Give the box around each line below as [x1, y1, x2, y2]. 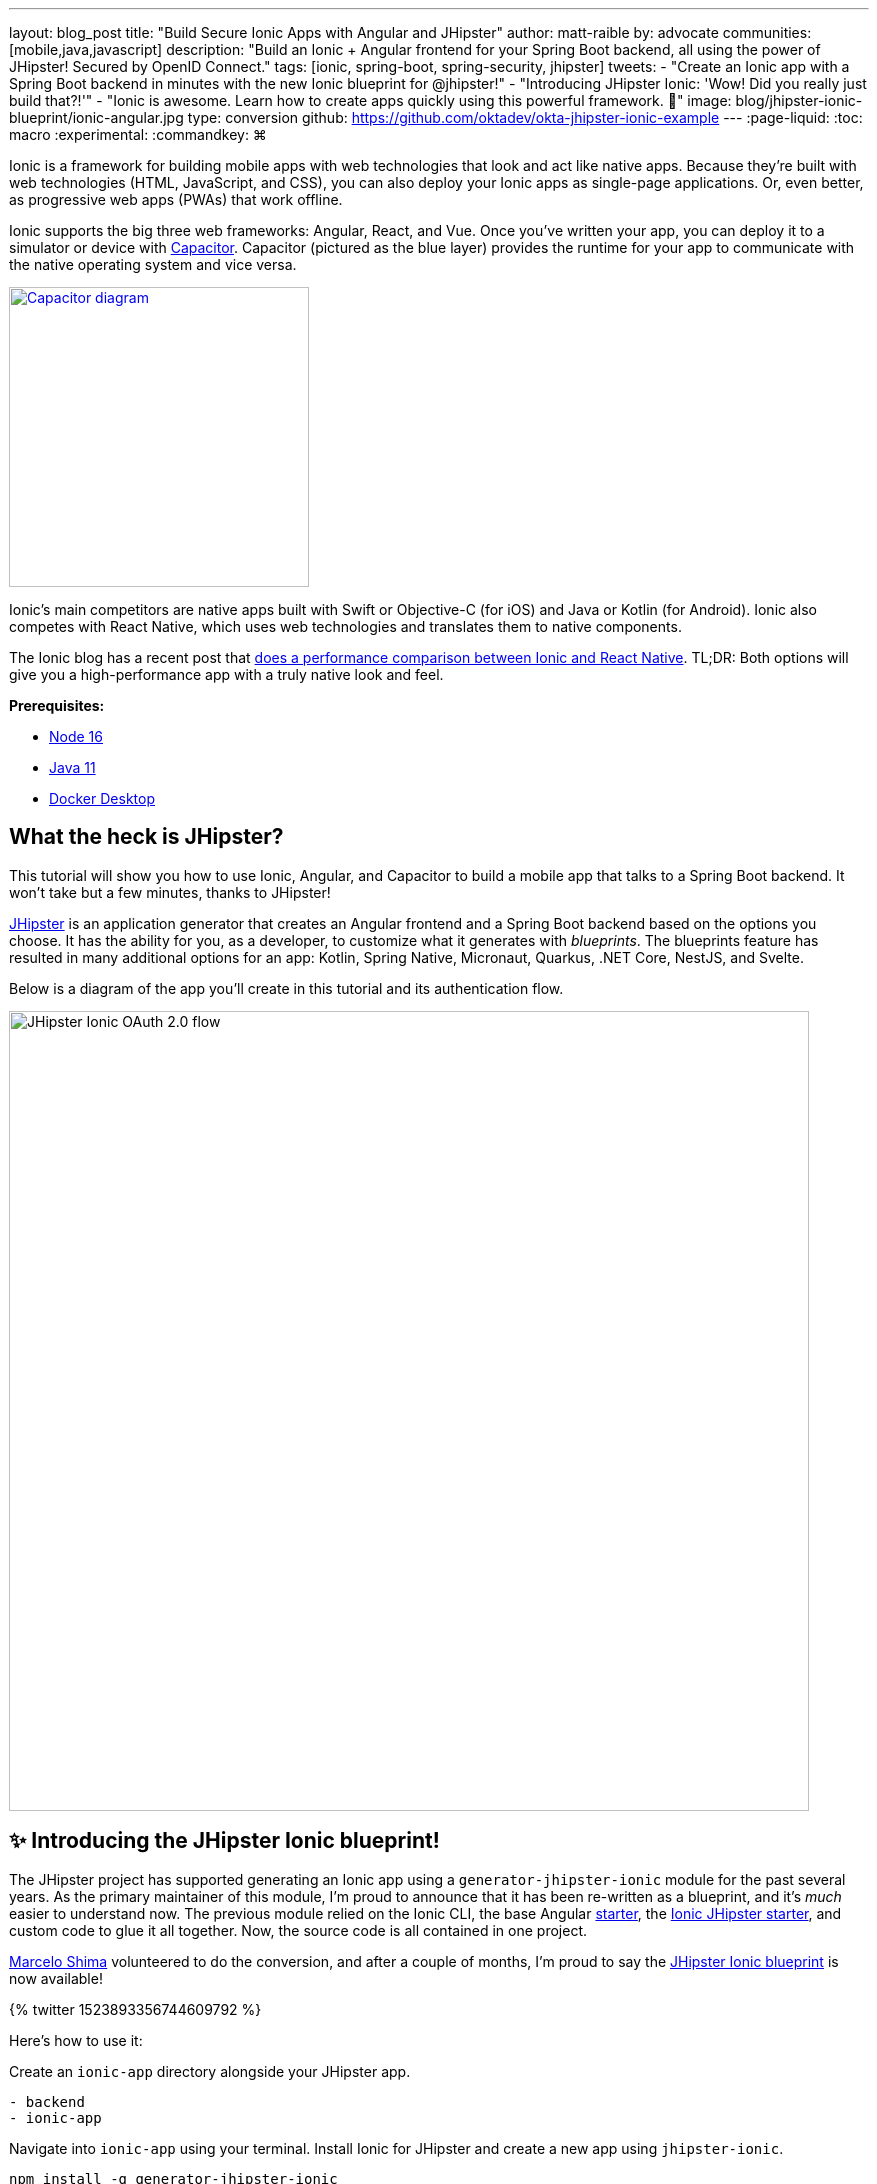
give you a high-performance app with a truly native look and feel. [9, 666, 444, 683]
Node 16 [49, 728, 103, 745]
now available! [9, 1969, 103, 1987]
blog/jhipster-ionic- [735, 92, 863, 109]
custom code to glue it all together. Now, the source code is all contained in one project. [9, 1921, 588, 1939]
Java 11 [49, 759, 96, 776]
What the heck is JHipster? [9, 824, 284, 850]
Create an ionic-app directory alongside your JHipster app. [9, 2062, 411, 2080]
